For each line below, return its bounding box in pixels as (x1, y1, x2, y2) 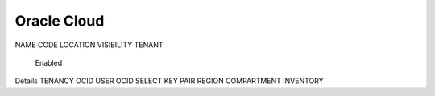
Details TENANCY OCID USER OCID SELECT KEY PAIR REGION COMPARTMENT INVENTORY (14, 76, 324, 86)
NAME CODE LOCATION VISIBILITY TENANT (14, 40, 164, 50)
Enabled (35, 58, 63, 67)
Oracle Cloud (14, 12, 105, 30)
